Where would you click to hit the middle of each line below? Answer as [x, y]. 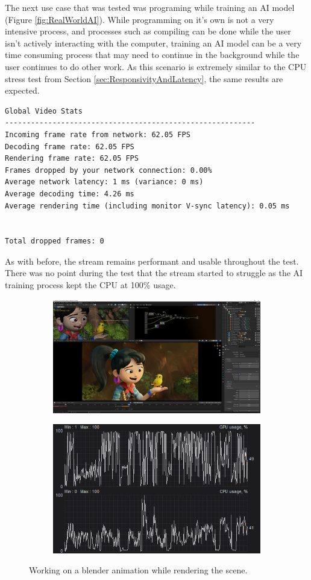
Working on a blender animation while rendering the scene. [138, 570]
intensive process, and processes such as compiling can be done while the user [148, 31]
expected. [22, 90]
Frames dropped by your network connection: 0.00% [108, 170]
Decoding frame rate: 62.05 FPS [70, 147]
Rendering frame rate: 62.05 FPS [72, 159]
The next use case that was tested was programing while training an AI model [150, 7]
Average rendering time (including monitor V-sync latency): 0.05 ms [147, 206]
